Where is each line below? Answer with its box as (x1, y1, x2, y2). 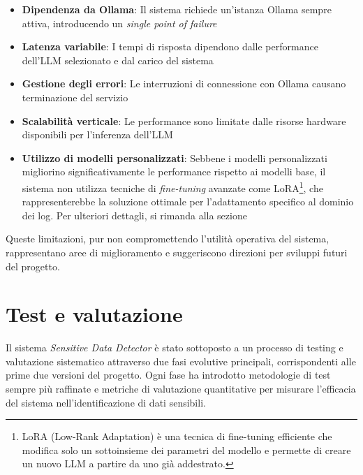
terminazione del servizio (22, 89, 128, 104)
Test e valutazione (6, 300, 183, 328)
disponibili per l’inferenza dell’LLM (22, 127, 173, 142)
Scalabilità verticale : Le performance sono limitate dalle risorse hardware (22, 113, 346, 128)
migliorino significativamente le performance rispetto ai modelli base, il (22, 164, 326, 179)
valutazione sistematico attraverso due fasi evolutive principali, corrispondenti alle (6, 353, 356, 368)
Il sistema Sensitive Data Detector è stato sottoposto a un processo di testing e (6, 340, 343, 355)
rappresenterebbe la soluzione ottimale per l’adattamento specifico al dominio (22, 194, 354, 209)
